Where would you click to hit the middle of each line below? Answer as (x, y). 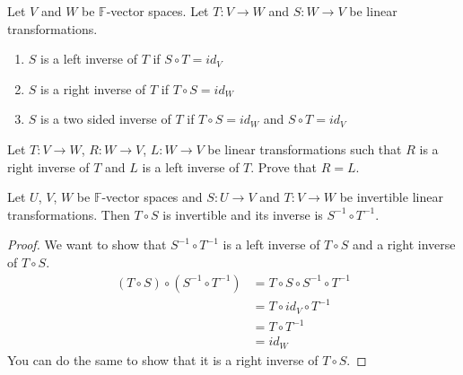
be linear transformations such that (305, 148)
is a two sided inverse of (106, 119)
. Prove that (284, 166)
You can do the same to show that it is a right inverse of (163, 359)
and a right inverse (404, 244)
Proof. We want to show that (87, 244)
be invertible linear (391, 197)
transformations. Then (69, 214)
